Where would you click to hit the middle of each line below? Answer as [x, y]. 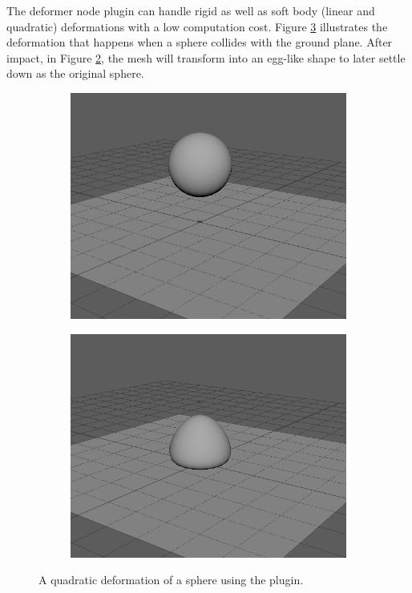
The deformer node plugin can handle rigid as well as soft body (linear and [191, 10]
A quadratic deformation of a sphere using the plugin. [171, 580]
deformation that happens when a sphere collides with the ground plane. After [200, 42]
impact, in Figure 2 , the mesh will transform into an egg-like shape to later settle [206, 57]
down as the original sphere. [75, 73]
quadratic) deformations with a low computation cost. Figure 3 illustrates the [197, 26]
